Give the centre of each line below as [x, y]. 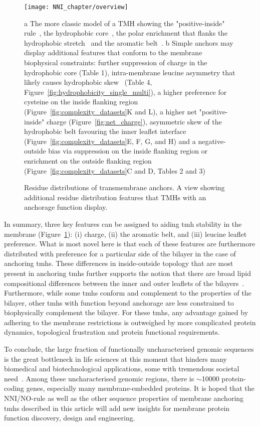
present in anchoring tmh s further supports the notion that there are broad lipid [128, 273]
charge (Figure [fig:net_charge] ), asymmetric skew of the [134, 121]
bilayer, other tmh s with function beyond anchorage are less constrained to [119, 302]
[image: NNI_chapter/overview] [76, 7]
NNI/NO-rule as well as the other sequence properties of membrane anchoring [124, 398]
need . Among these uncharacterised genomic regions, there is [99, 378]
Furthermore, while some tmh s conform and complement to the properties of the [128, 293]
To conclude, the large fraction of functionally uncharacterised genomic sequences [129, 349]
